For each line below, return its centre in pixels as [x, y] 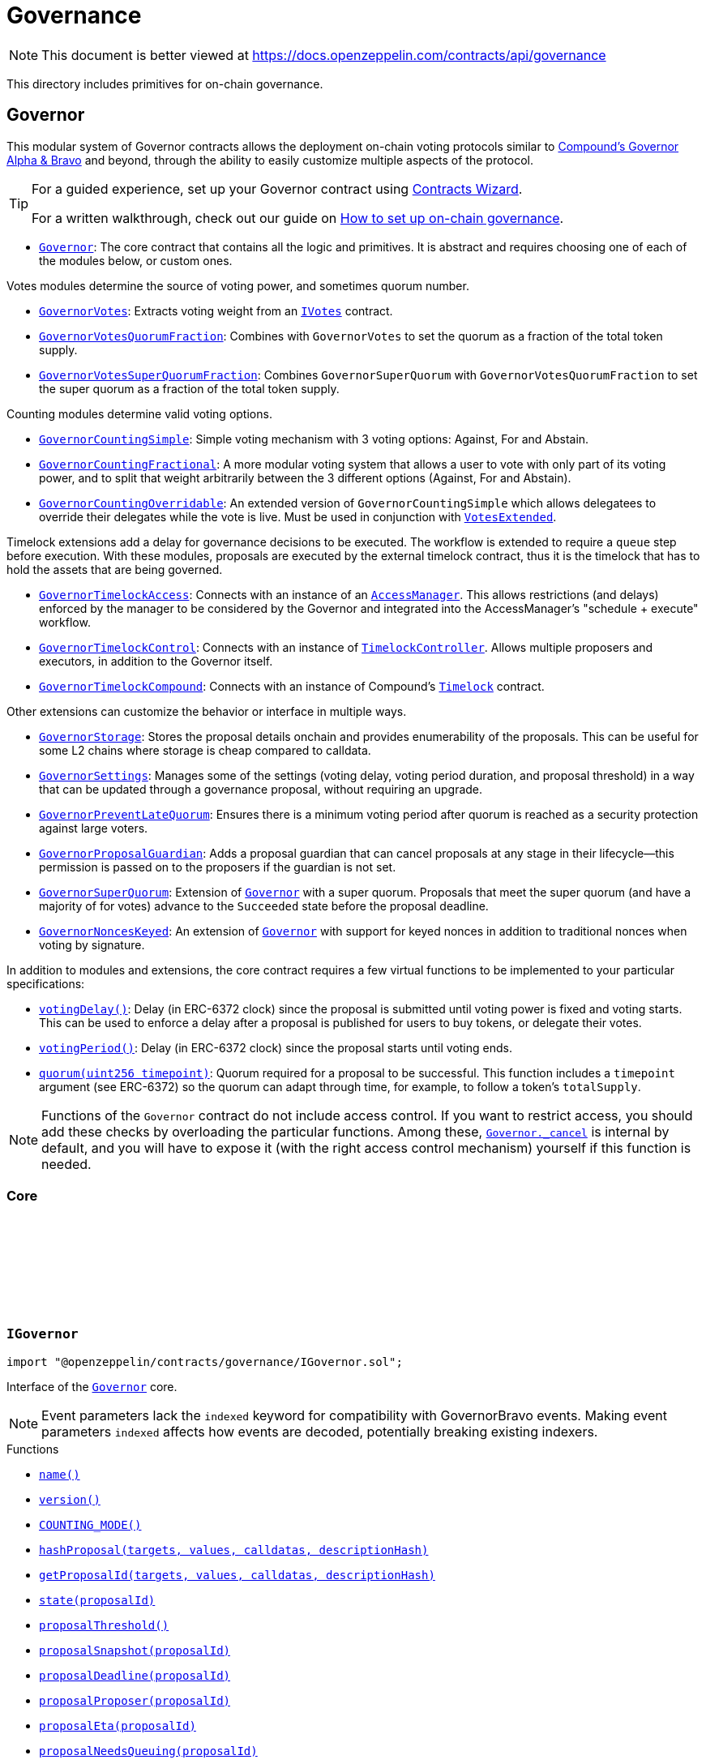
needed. [66, 1164]
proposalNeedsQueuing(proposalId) [148, 1751]
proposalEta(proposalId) [118, 1725]
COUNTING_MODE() [90, 1524]
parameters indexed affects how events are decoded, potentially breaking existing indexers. [320, 1431]
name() [60, 1474]
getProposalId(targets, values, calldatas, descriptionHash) [237, 1575]
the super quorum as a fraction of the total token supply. [189, 388]
